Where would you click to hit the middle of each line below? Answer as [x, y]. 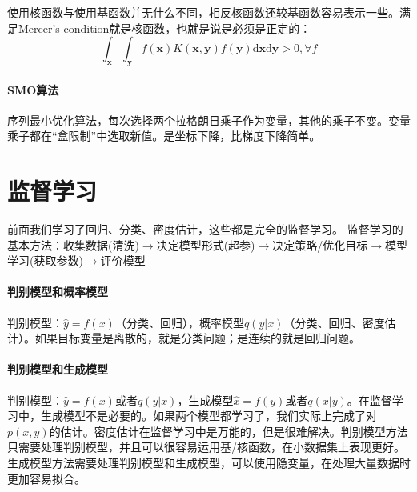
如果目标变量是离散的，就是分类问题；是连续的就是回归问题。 [197, 338]
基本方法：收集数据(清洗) [73, 244]
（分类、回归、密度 [334, 322]
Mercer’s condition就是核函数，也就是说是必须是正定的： [164, 28]
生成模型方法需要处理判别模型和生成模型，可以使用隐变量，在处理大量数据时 [209, 463]
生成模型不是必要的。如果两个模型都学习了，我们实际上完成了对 [208, 416]
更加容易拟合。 [46, 478]
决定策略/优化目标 [320, 244]
